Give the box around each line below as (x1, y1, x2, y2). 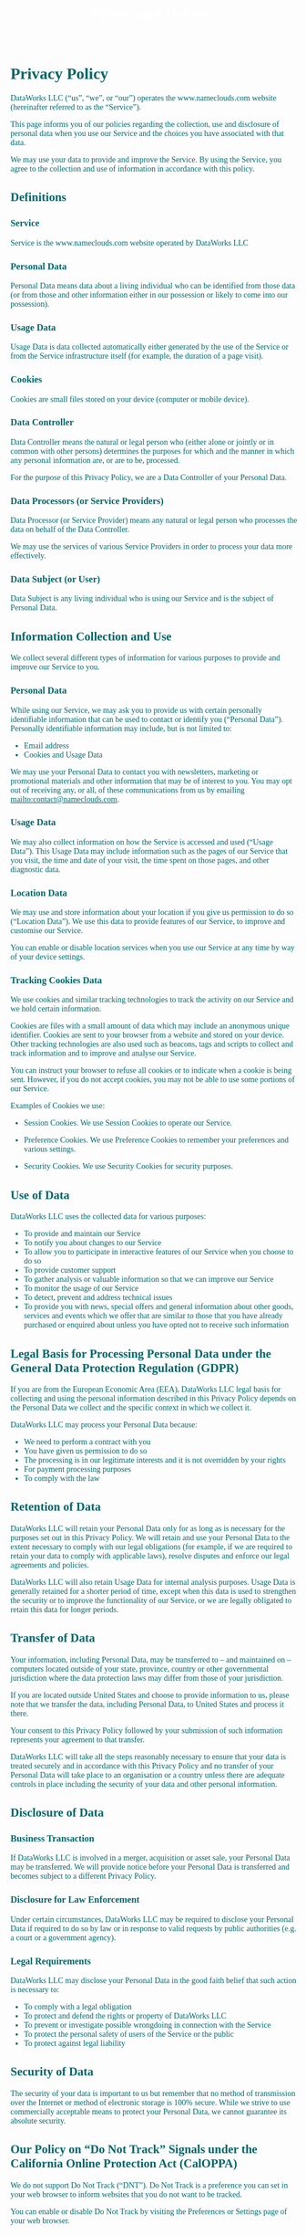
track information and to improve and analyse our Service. (10, 1049, 197, 1058)
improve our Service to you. (10, 662, 100, 672)
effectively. (10, 551, 46, 561)
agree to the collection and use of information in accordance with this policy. (10, 163, 255, 173)
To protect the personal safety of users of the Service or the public (23, 2029, 235, 2039)
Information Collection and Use (10, 629, 172, 644)
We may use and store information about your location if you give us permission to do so (10, 908, 294, 918)
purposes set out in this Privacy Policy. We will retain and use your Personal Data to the (10, 1533, 291, 1542)
